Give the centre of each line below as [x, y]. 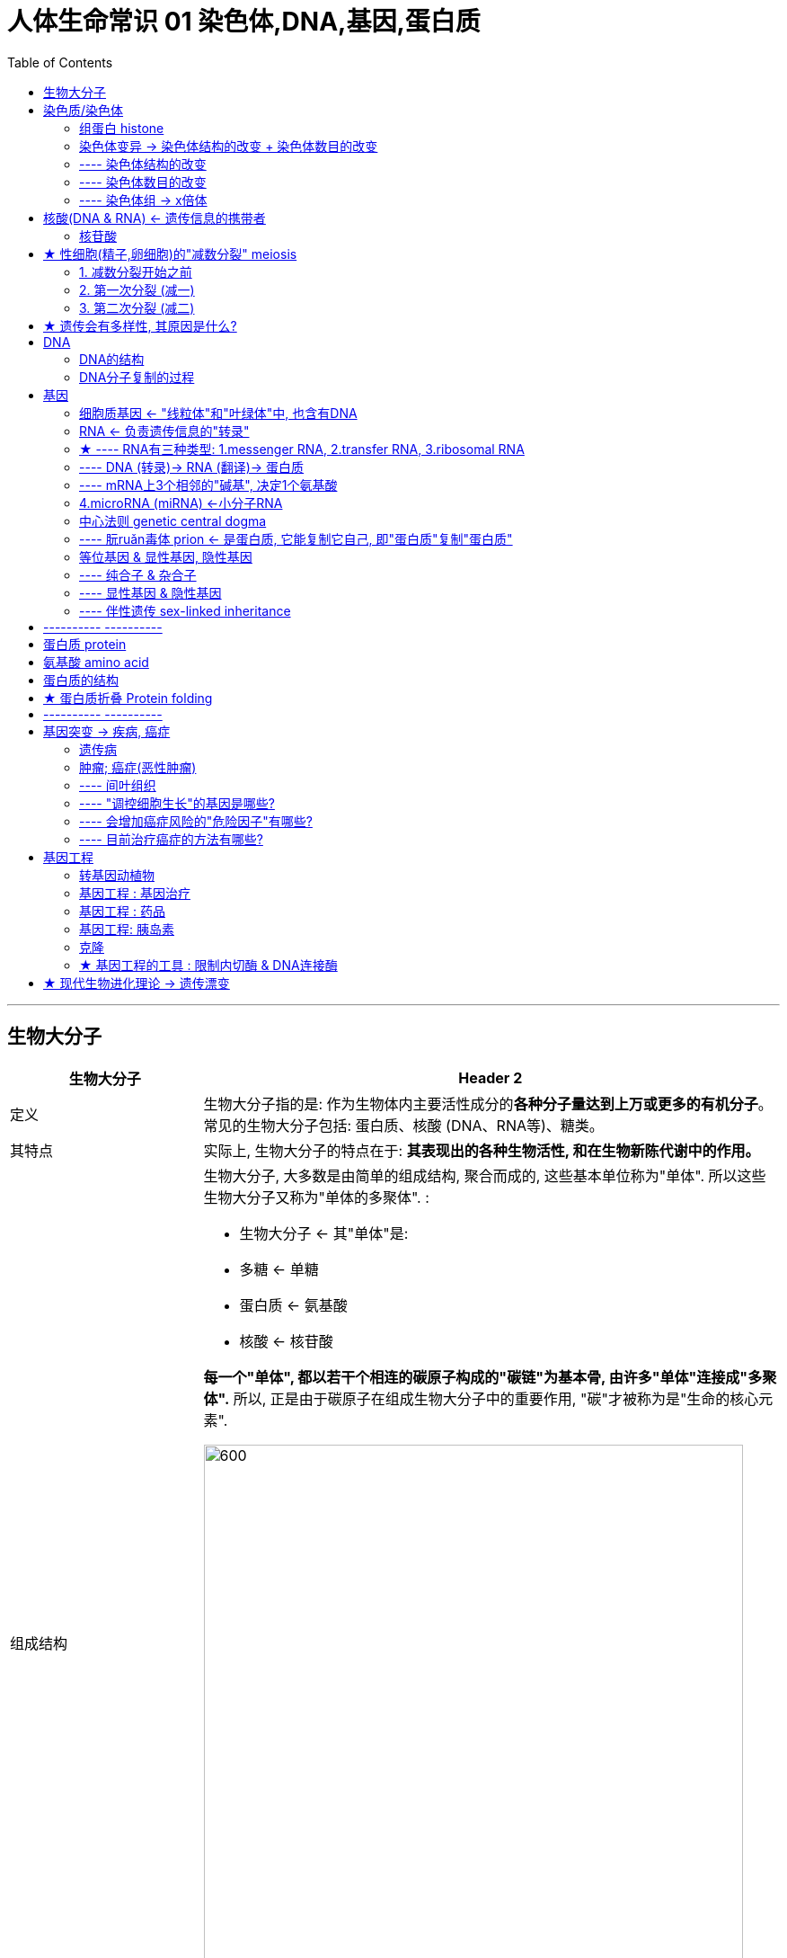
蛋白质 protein [85, 644]
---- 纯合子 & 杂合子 [138, 574]
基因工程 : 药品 [122, 911]
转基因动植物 [117, 875]
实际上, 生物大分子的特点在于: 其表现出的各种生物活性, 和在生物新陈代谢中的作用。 [482, 1150]
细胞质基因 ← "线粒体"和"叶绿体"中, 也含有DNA [218, 413]
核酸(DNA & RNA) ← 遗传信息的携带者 [155, 218]
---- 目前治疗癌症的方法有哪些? [171, 839]
